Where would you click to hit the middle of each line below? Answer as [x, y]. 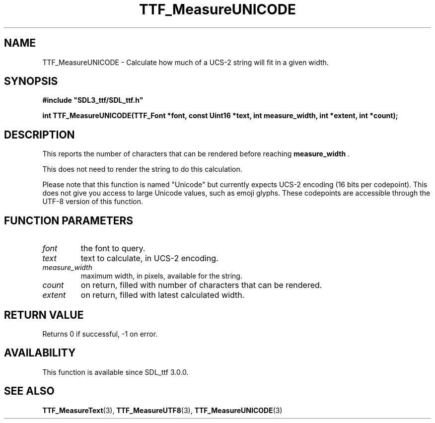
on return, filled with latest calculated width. [163, 295]
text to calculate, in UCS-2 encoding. [149, 258]
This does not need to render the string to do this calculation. [142, 169]
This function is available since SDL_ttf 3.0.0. [115, 372]
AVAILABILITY [40, 353]
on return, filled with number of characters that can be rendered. [201, 285]
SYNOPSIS [31, 81]
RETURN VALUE [44, 315]
